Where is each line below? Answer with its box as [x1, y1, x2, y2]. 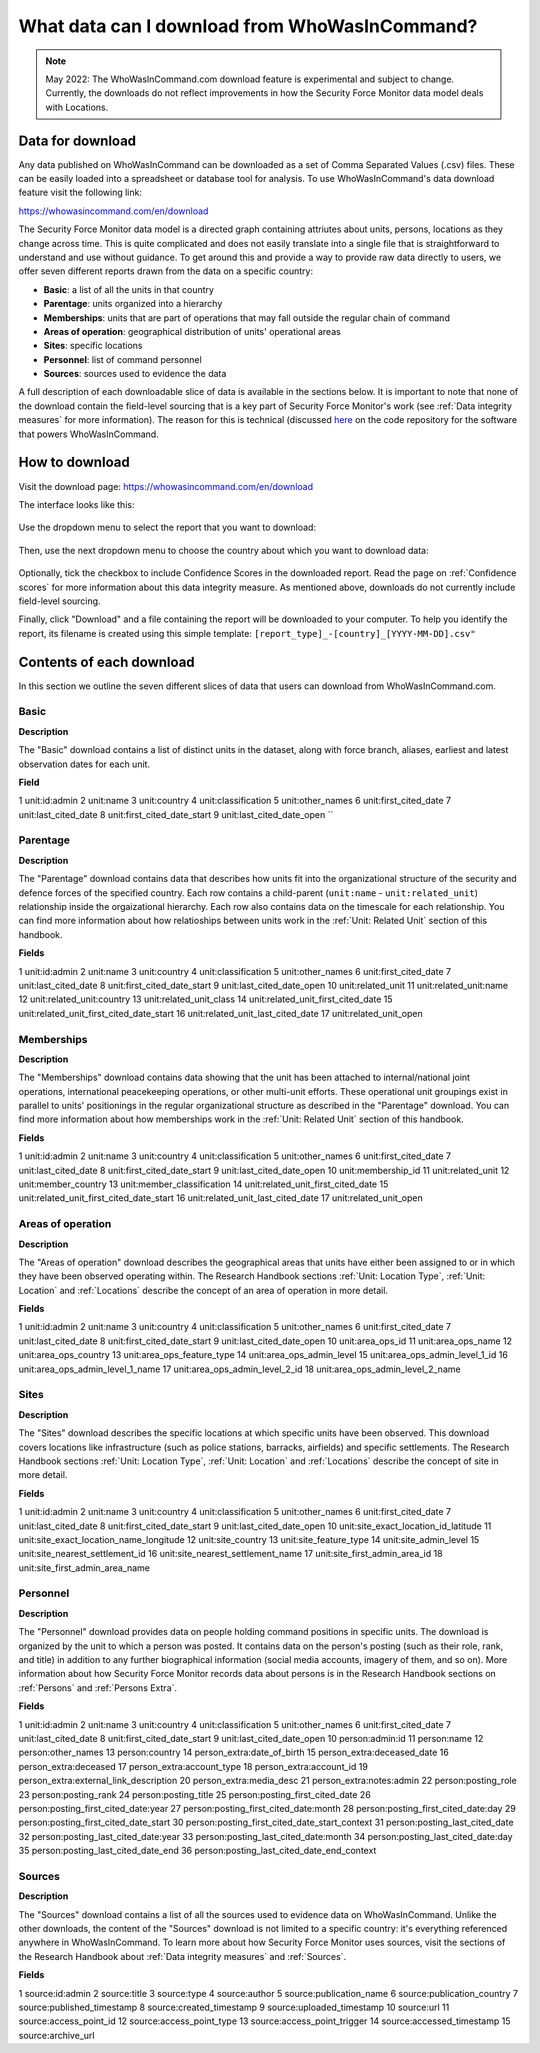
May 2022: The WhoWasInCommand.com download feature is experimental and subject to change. [45, 73, 455, 85]
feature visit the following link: [18, 186, 142, 199]
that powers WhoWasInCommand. [18, 428, 159, 440]
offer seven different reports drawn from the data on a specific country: [18, 265, 314, 277]
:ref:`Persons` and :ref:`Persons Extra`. [18, 1681, 178, 1694]
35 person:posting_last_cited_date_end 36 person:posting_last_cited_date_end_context [18, 1845, 377, 1857]
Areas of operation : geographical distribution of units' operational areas [43, 325, 342, 337]
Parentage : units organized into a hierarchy [43, 298, 223, 310]
